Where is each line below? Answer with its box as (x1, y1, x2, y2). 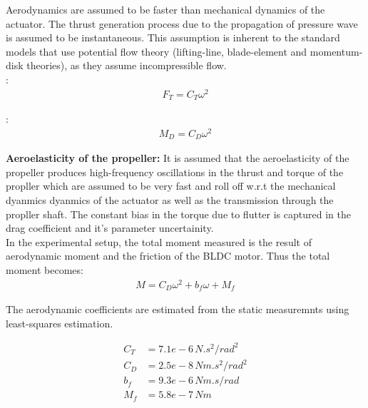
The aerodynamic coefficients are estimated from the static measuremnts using (6, 302, 349, 317)
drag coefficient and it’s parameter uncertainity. (6, 220, 214, 235)
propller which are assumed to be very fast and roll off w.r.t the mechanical (6, 178, 336, 193)
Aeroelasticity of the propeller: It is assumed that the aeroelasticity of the (6, 151, 349, 165)
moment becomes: (6, 262, 83, 277)
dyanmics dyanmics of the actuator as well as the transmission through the (6, 193, 334, 208)
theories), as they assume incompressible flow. (26, 58, 227, 73)
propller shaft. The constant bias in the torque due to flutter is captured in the (6, 206, 351, 221)
